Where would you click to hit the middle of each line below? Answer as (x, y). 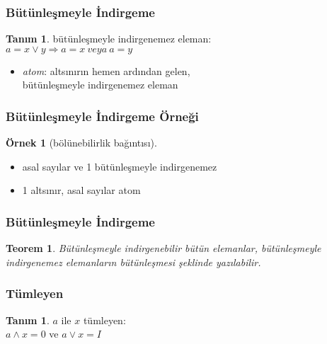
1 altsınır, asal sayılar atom (81, 190)
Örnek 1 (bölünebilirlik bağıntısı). (81, 143)
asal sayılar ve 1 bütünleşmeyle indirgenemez (120, 166)
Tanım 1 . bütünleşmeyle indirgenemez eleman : (109, 39)
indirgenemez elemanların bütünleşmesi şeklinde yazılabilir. (133, 262)
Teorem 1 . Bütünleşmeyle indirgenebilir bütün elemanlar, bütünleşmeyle (163, 248)
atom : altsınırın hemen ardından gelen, (106, 70)
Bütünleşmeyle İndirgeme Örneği (102, 116)
